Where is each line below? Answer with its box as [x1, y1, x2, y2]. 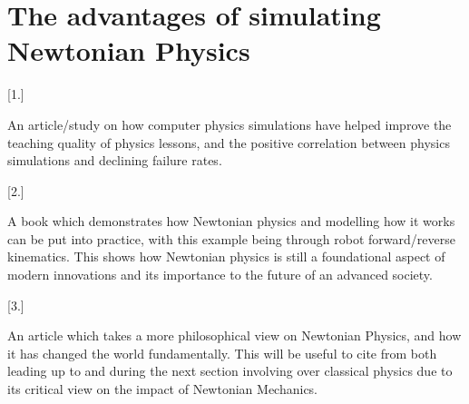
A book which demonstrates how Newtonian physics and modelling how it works [7, 212, 455, 231]
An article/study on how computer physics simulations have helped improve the [7, 114, 452, 133]
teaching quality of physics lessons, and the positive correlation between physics [7, 133, 450, 152]
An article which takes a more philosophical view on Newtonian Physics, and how [7, 326, 462, 345]
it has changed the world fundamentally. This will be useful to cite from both [7, 343, 437, 362]
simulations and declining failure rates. [7, 151, 222, 170]
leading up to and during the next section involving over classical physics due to [7, 361, 453, 380]
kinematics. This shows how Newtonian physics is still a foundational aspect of [7, 247, 445, 266]
